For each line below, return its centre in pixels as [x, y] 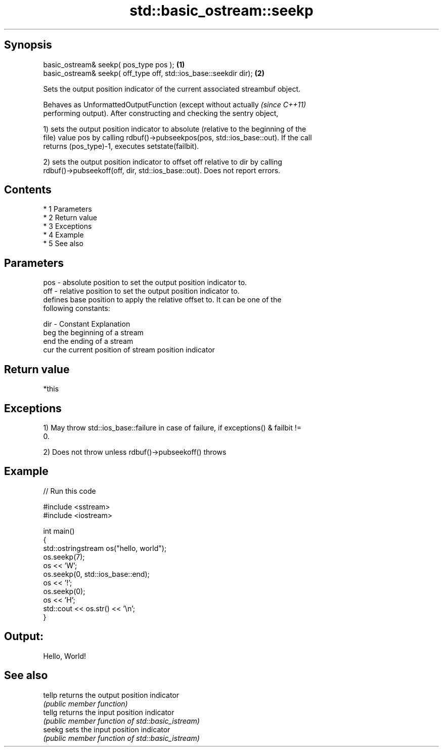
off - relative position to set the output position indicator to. [141, 291]
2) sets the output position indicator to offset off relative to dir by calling [163, 162]
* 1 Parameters [68, 209]
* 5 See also [63, 244]
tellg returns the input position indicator [109, 712]
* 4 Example [63, 235]
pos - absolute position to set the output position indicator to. [145, 283]
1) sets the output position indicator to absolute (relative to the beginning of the [175, 129]
